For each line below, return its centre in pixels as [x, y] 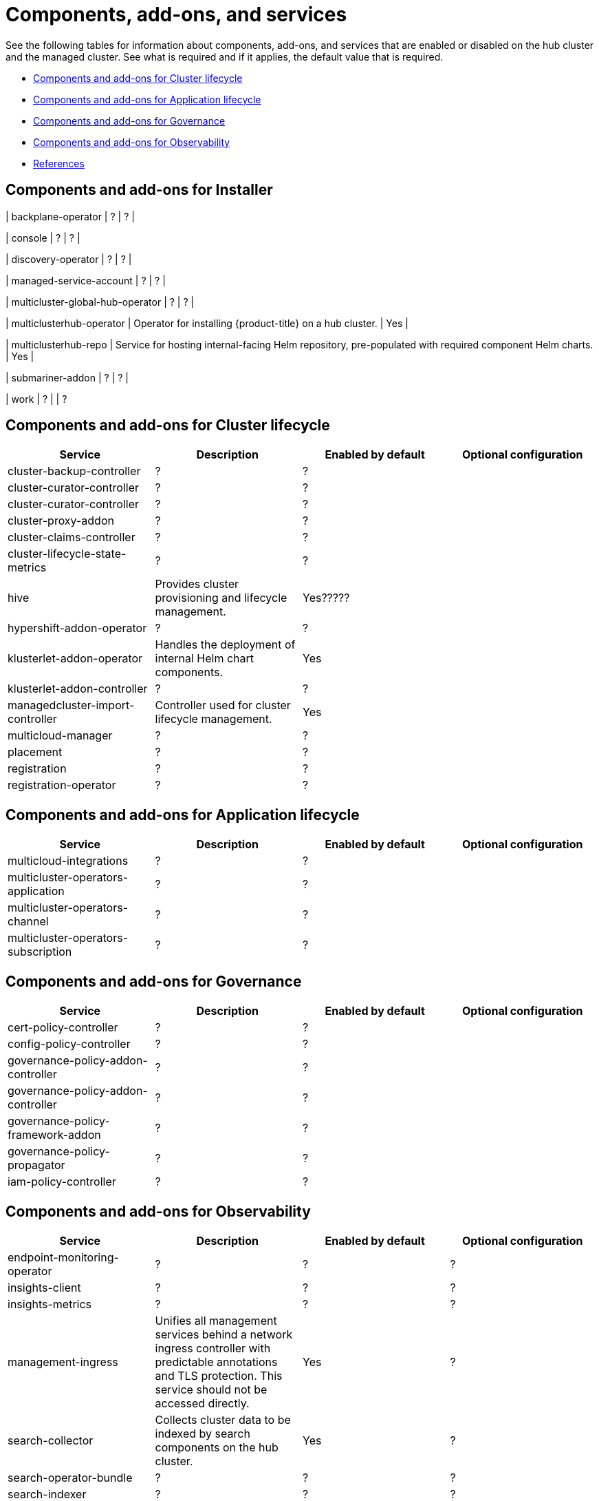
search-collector [51, 1440]
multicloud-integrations [68, 861]
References [59, 163]
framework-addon [54, 1135]
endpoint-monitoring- [63, 1257]
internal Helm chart [205, 659]
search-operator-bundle [70, 1477]
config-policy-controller [69, 1044]
